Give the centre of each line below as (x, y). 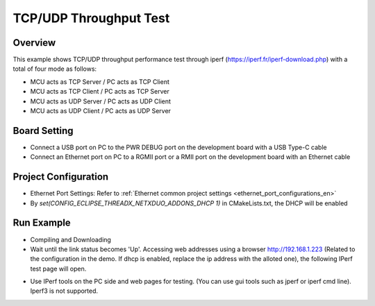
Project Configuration (61, 177)
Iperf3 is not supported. (64, 291)
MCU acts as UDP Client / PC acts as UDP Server (101, 111)
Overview (34, 43)
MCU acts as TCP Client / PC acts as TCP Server (100, 92)
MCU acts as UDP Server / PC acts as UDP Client (101, 101)
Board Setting (43, 131)
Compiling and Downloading (70, 239)
